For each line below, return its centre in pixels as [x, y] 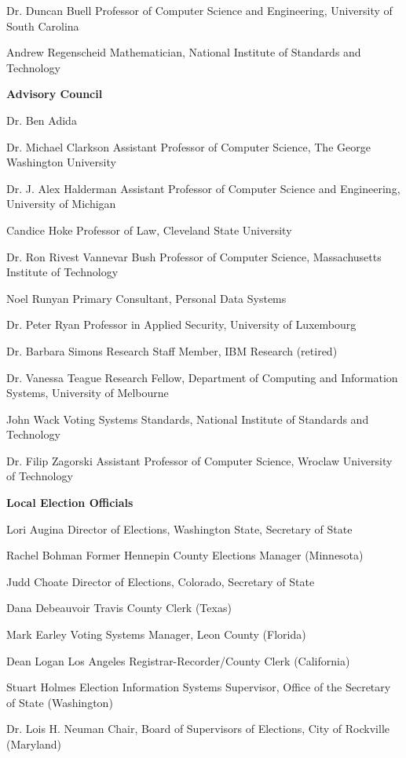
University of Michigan [61, 204]
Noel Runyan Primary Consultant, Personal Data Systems [146, 298]
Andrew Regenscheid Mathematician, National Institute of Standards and [184, 52]
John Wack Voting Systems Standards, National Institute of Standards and [188, 419]
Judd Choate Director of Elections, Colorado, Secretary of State [161, 581]
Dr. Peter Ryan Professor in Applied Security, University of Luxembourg [181, 324]
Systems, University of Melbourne [88, 393]
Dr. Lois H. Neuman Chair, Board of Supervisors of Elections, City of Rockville [198, 729]
